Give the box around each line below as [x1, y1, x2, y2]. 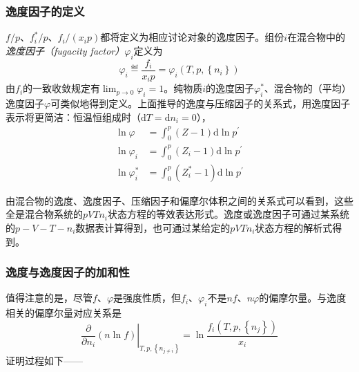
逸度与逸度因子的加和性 [6, 263, 130, 281]
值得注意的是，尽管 [6, 290, 93, 305]
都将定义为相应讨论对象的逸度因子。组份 [100, 30, 284, 44]
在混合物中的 [287, 30, 346, 44]
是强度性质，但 [113, 290, 182, 305]
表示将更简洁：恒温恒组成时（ [6, 109, 141, 124]
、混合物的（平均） [264, 81, 351, 95]
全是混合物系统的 [6, 207, 83, 221]
